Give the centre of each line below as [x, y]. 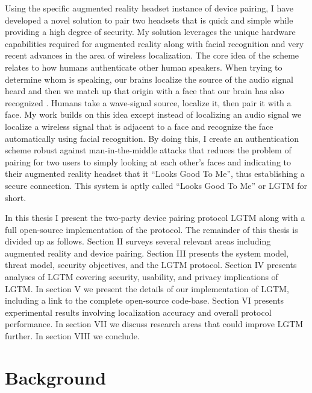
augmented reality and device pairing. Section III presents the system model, [147, 253]
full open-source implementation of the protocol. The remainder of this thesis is [151, 229]
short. [16, 197]
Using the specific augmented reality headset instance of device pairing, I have [149, 8]
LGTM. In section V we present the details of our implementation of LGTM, [147, 288]
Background [56, 377]
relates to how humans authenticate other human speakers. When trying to [144, 67]
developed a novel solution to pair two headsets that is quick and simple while [149, 20]
